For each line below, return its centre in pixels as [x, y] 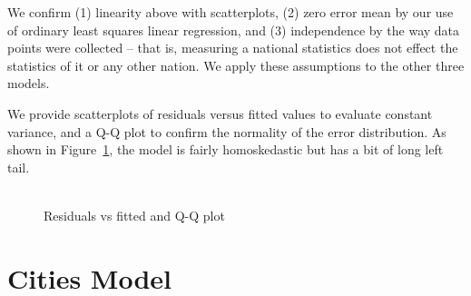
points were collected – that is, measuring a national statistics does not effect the [233, 48]
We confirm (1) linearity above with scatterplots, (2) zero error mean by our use [231, 12]
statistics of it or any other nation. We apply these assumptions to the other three [236, 65]
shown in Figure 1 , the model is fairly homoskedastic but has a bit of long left [226, 149]
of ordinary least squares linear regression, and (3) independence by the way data [234, 30]
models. [29, 83]
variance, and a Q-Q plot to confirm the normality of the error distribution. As [227, 131]
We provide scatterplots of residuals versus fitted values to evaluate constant [220, 113]
